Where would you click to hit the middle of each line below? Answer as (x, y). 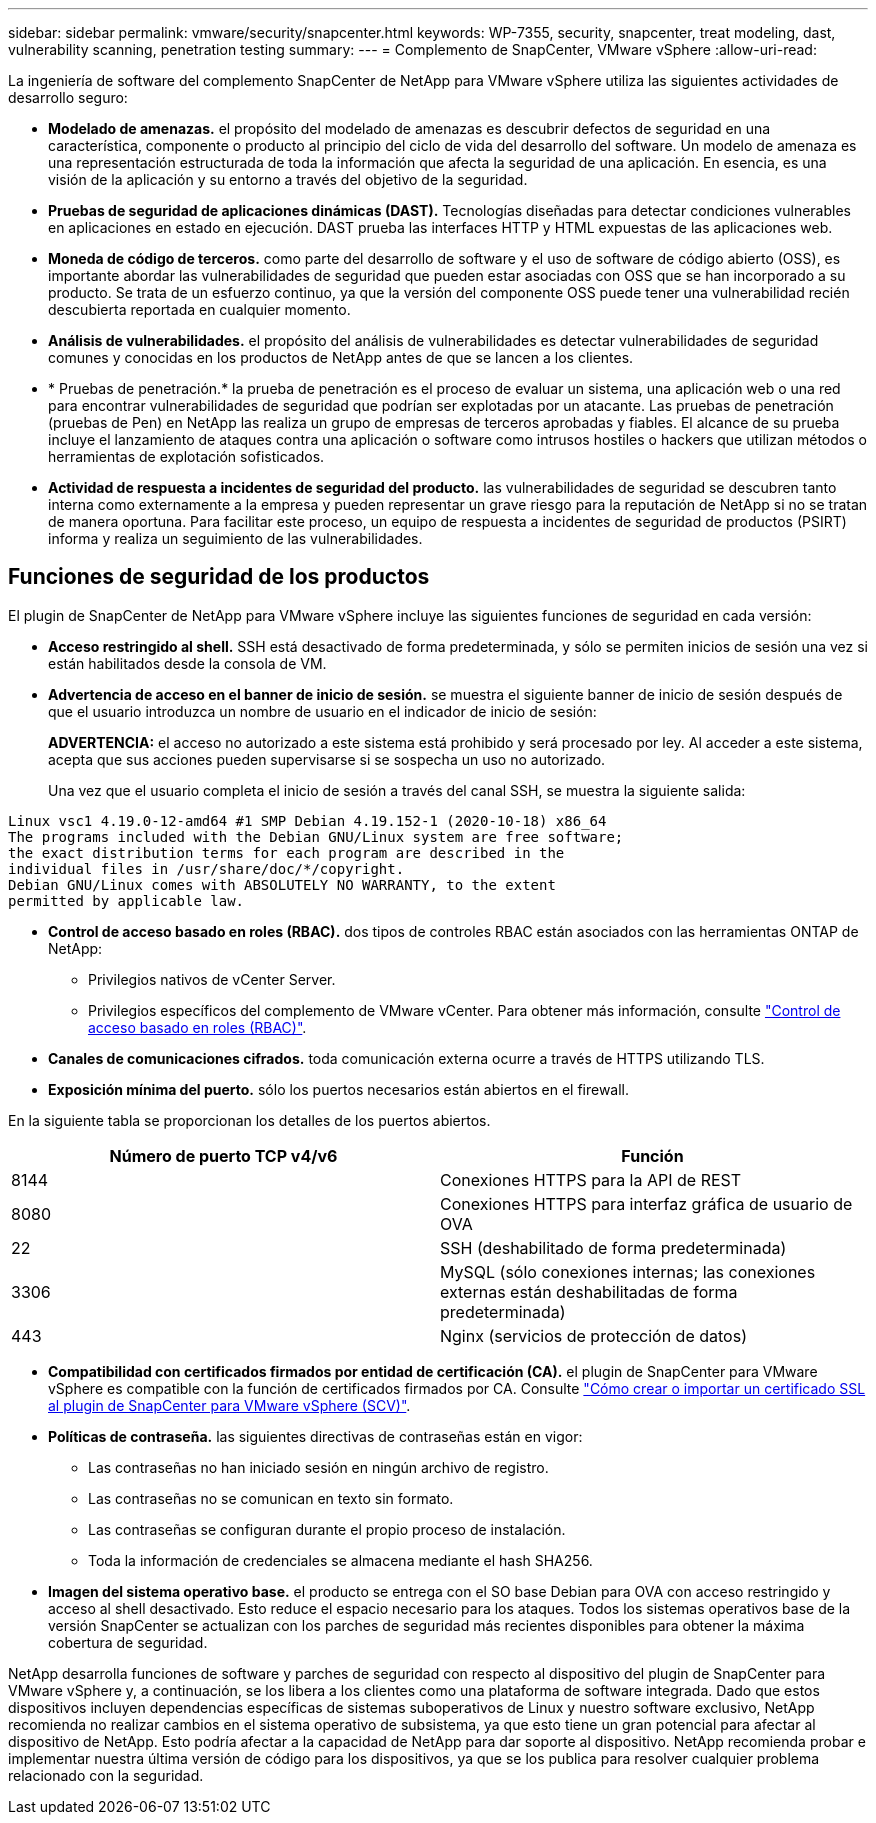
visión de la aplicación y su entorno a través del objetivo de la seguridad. (288, 179)
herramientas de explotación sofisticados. (186, 456)
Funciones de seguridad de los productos (219, 577)
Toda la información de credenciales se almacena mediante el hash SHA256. (340, 1560)
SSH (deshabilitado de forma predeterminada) (613, 1247)
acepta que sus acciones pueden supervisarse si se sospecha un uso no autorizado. (327, 759)
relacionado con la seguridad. (106, 1775)
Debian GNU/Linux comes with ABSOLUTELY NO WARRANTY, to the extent (282, 884)
